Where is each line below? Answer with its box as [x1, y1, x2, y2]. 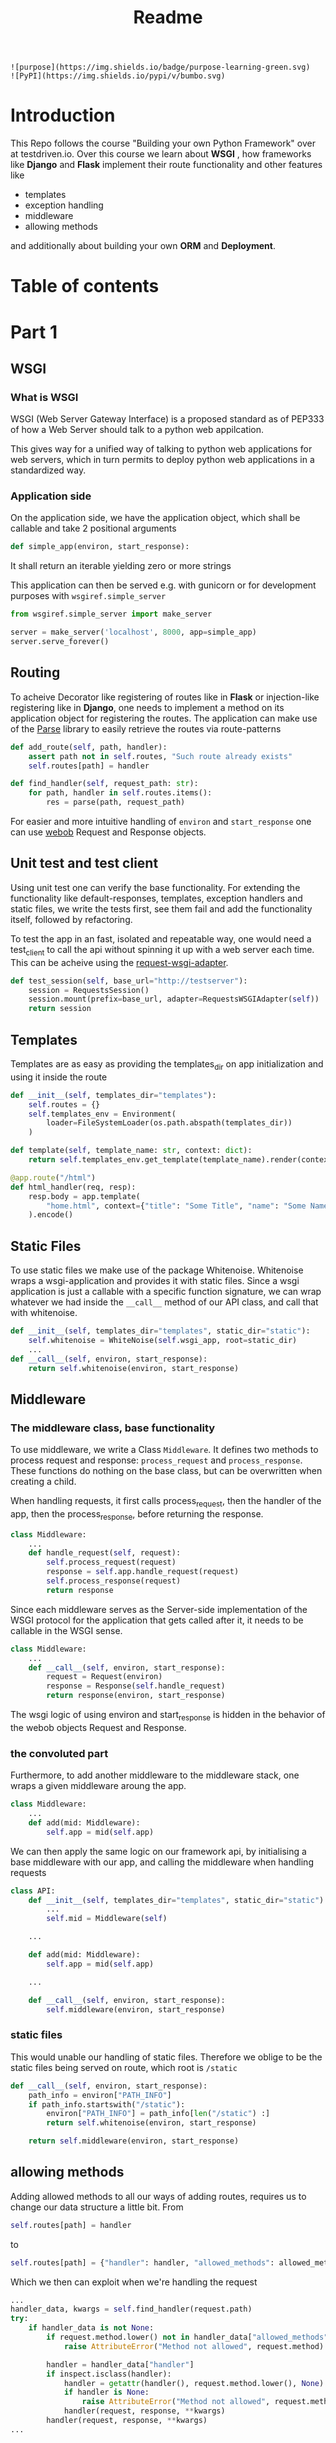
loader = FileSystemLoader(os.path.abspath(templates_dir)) [46, 1118, 293, 1128]
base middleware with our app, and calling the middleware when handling [10, 1856, 314, 1868]
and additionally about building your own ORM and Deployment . [10, 240, 276, 252]
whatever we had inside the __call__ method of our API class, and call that [10, 1296, 319, 1308]
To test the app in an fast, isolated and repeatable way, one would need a [10, 932, 312, 945]
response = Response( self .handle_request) [46, 1681, 226, 1691]
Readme [133, 6, 203, 29]
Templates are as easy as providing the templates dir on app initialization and [10, 1057, 324, 1072]
